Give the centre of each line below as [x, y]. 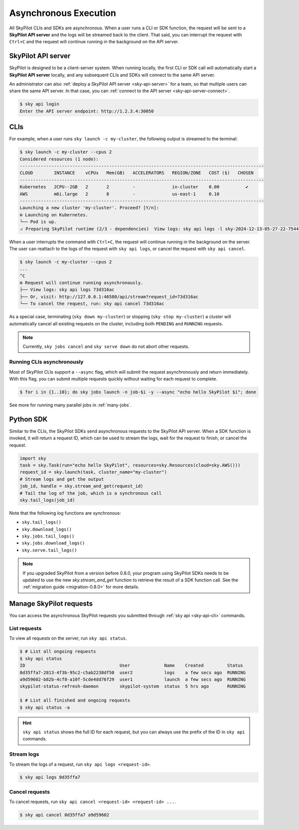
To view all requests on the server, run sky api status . [68, 638]
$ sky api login [40, 104]
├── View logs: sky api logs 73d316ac [67, 290]
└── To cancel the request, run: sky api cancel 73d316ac [92, 304]
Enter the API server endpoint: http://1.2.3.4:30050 [87, 111]
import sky [33, 458]
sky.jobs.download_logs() [53, 543]
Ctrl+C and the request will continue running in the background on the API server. [94, 42]
